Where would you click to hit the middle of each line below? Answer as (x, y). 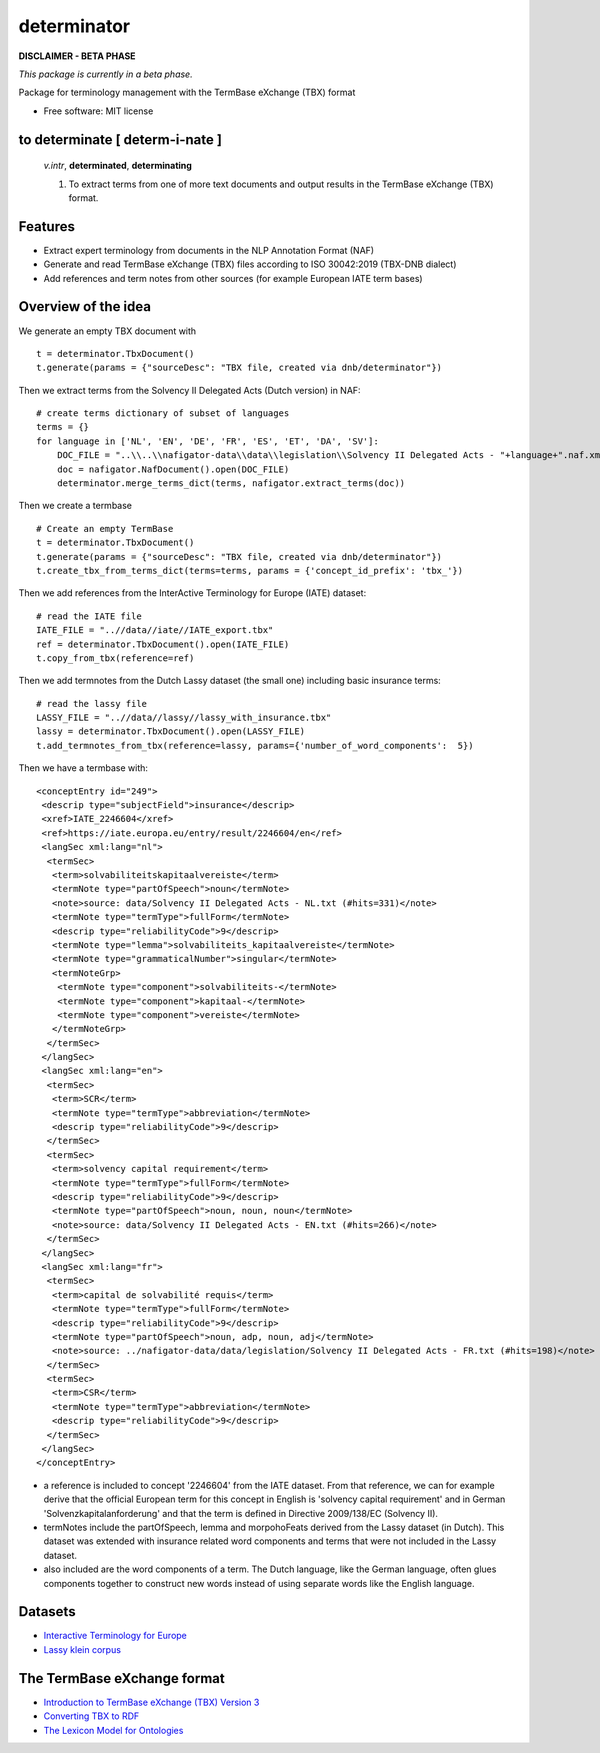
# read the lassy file (92, 703)
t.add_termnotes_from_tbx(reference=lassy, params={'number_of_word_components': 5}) (255, 745)
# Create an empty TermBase (105, 528)
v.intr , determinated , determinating (117, 166)
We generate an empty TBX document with (107, 331)
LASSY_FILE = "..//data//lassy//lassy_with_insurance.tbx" (184, 718)
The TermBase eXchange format (121, 1678)
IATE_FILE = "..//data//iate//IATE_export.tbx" (155, 630)
